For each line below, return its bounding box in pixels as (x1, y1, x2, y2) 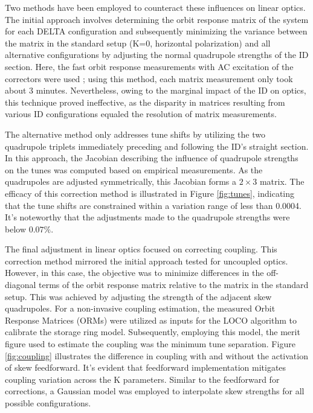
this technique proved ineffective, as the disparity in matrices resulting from (5, 95, 285, 108)
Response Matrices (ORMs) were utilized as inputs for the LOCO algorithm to (5, 313, 297, 326)
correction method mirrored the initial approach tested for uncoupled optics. (5, 254, 288, 267)
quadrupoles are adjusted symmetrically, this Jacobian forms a (5, 175, 237, 188)
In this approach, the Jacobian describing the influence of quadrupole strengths (5, 152, 298, 164)
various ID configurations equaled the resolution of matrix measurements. (5, 107, 277, 120)
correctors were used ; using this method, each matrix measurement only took (5, 72, 293, 85)
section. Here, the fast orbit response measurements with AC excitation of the (5, 60, 294, 72)
